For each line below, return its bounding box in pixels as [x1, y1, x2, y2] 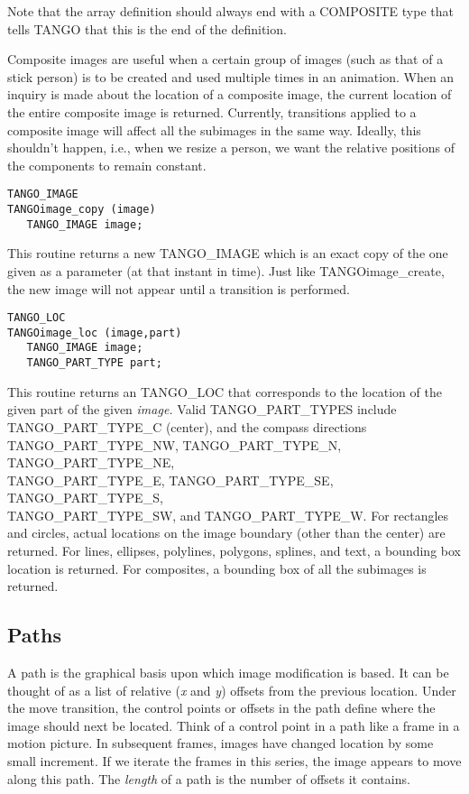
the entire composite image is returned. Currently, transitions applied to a [7, 102, 417, 121]
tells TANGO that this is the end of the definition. [7, 19, 287, 38]
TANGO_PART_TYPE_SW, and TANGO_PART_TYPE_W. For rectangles [7, 505, 449, 524]
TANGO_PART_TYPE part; [26, 356, 162, 370]
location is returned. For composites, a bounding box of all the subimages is [7, 559, 427, 577]
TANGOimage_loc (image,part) [7, 326, 182, 339]
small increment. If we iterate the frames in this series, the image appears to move [7, 752, 462, 771]
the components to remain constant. [7, 155, 207, 174]
